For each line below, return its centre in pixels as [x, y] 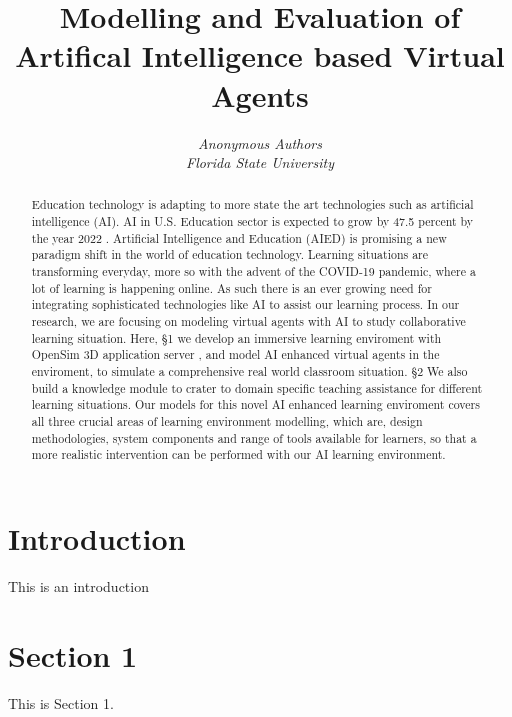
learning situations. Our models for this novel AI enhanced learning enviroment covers [255, 404]
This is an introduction [78, 585]
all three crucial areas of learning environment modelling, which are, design [227, 421]
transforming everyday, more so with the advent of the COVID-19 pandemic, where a [253, 271]
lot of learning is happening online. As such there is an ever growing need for [231, 287]
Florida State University [259, 162]
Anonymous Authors [260, 142]
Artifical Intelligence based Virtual [260, 55]
